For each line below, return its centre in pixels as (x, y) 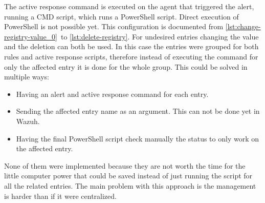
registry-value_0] (31, 36)
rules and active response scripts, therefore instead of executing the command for (131, 56)
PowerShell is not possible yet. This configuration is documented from (114, 26)
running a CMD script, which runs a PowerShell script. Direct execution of (122, 16)
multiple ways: (27, 77)
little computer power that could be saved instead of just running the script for (128, 176)
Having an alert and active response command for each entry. (112, 94)
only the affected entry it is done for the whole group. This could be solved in (126, 66)
